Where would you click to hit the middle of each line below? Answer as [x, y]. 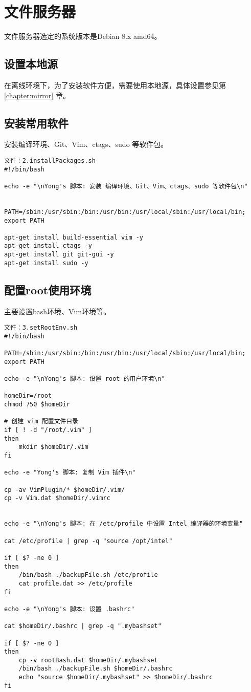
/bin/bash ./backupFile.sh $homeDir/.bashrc [96, 669]
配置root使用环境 [48, 289]
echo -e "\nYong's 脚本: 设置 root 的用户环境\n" [85, 379]
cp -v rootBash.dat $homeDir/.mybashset [88, 660]
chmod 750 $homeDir [37, 405]
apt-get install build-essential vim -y [74, 237]
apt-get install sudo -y [46, 263]
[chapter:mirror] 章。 [37, 95]
